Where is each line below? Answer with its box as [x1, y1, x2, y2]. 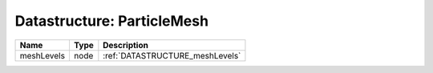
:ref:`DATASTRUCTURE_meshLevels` [103, 50, 241, 61]
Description [103, 39, 148, 51]
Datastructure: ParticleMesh [14, 12, 208, 30]
